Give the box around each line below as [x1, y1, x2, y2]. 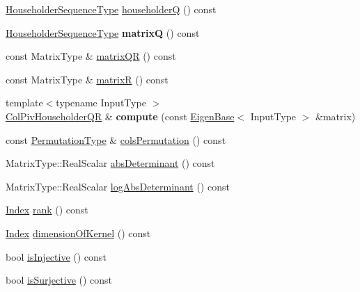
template [6, 95, 43, 110]
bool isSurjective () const [6, 273, 113, 287]
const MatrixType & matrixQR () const [6, 49, 176, 63]
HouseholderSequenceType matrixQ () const [6, 25, 200, 40]
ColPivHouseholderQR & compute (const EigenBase [6, 108, 235, 123]
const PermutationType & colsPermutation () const [6, 132, 226, 147]
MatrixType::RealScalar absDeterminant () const [6, 156, 215, 170]
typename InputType [56, 95, 146, 110]
